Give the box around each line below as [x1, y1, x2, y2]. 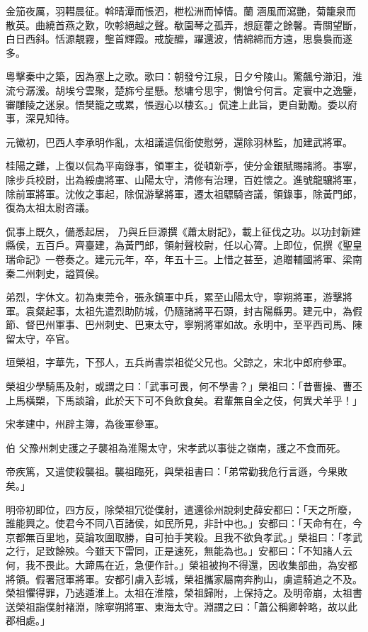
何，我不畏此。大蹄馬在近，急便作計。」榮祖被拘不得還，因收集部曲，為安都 [6, 558, 357, 572]
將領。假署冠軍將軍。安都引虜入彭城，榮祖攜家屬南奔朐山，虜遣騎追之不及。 [6, 571, 362, 586]
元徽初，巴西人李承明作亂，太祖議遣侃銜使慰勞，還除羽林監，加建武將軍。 [6, 134, 352, 149]
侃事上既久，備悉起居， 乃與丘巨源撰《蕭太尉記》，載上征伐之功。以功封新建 [6, 223, 361, 238]
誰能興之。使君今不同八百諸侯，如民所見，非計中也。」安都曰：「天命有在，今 [6, 516, 362, 531]
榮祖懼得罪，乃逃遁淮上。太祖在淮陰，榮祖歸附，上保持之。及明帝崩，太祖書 [6, 585, 362, 600]
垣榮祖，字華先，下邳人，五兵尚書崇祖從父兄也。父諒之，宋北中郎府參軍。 [6, 355, 352, 370]
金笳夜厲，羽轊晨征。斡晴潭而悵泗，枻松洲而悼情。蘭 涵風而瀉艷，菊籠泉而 [6, 4, 356, 18]
